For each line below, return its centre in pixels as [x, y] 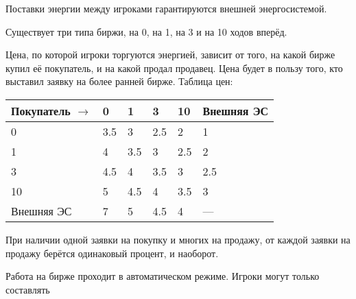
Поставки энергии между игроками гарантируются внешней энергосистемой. [166, 8]
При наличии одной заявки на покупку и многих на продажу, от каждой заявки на [178, 239]
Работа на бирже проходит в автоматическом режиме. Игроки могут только [163, 276]
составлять [28, 289]
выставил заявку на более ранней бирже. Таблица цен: [119, 81]
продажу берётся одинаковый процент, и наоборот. [112, 253]
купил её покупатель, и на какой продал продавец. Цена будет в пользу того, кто [174, 68]
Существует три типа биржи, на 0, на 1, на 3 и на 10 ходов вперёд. [146, 31]
